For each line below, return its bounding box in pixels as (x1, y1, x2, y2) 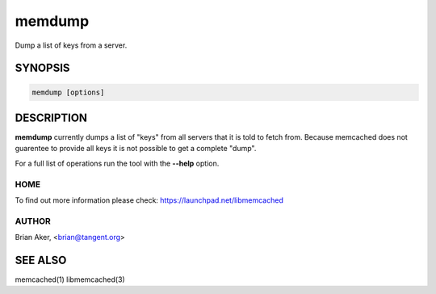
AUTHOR (15, 215, 52, 226)
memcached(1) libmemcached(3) (15, 275, 125, 284)
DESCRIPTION (15, 111, 88, 124)
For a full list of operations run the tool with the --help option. (15, 158, 220, 168)
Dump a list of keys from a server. (15, 40, 128, 50)
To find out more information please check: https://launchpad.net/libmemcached (15, 195, 284, 205)
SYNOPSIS (15, 61, 70, 75)
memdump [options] (31, 87, 105, 97)
